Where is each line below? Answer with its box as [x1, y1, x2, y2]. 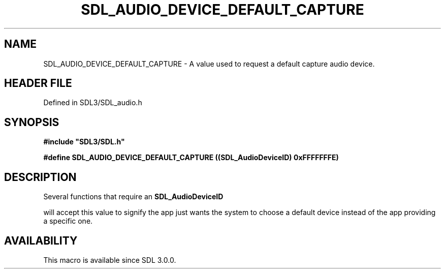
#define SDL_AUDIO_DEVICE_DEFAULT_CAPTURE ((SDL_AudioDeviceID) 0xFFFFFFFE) [43, 153, 339, 162]
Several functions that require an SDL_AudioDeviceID [43, 192, 224, 201]
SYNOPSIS [4, 115, 59, 129]
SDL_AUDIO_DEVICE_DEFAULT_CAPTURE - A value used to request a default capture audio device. [43, 59, 375, 68]
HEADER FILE [4, 77, 72, 90]
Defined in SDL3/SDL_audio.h [43, 98, 142, 107]
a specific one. [43, 217, 93, 226]
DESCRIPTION [4, 170, 77, 184]
